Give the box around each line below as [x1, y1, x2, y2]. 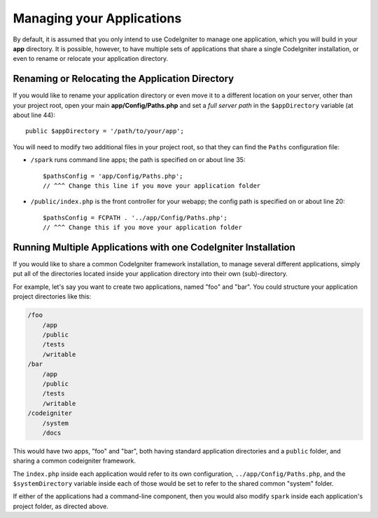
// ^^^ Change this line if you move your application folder [43, 182, 261, 189]
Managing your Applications [13, 11, 182, 26]
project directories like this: [13, 292, 92, 301]
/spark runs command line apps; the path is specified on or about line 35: [30, 156, 246, 164]
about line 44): [13, 111, 56, 119]
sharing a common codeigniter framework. [13, 456, 136, 465]
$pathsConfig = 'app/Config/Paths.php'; [43, 172, 183, 180]
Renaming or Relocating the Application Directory [13, 73, 234, 85]
